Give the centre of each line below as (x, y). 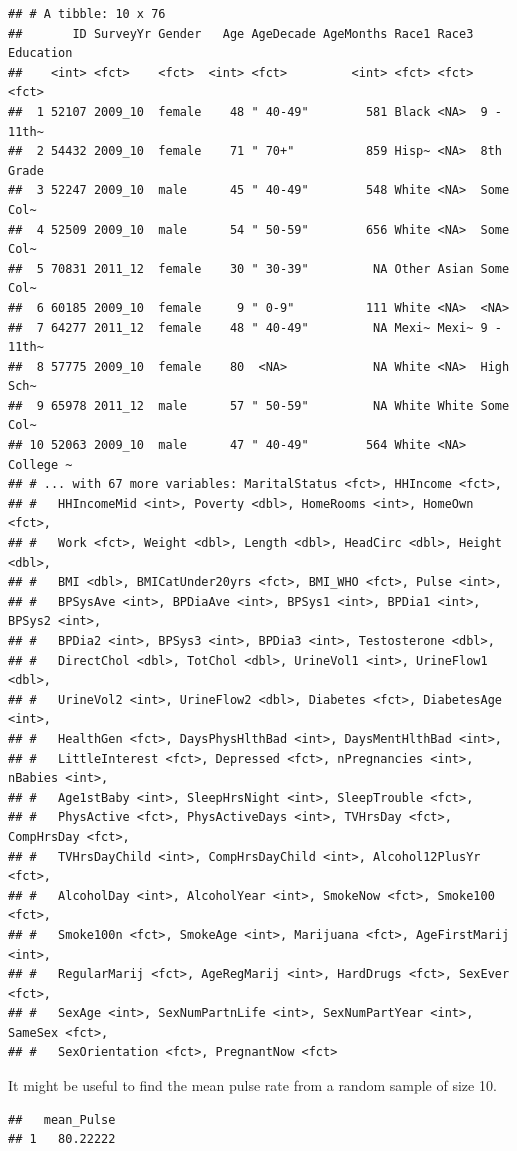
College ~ (40, 464)
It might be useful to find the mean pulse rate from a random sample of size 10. (252, 1085)
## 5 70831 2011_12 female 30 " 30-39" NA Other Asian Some (259, 268)
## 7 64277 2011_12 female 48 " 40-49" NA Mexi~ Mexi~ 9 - (255, 327)
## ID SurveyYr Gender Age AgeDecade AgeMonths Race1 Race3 (241, 33)
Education (40, 53)
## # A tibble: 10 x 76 (87, 14)
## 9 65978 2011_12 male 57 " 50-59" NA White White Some (259, 405)
